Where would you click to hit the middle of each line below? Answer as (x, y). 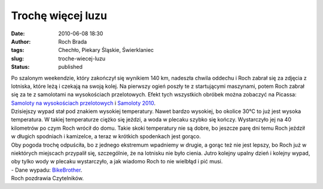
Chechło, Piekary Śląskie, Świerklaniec (106, 50)
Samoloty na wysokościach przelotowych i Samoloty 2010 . (83, 103)
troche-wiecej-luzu (82, 58)
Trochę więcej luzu (59, 16)
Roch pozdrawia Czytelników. (47, 178)
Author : (21, 41)
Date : (18, 33)
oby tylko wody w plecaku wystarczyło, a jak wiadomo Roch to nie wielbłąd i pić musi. (117, 161)
